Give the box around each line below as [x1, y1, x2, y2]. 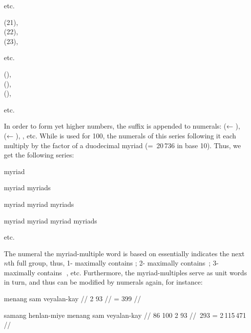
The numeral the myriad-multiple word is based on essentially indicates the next [4, 248, 245, 258]
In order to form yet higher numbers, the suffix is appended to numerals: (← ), [4, 121, 240, 131]
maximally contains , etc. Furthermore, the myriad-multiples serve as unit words [4, 267, 247, 277]
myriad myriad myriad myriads [4, 215, 97, 225]
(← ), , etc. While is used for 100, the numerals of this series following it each [4, 130, 236, 140]
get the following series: [4, 150, 74, 160]
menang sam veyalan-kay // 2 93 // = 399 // [4, 293, 141, 304]
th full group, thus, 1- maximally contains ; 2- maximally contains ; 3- [8, 258, 219, 268]
